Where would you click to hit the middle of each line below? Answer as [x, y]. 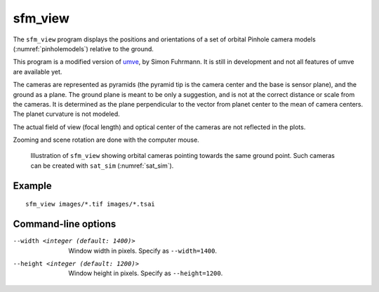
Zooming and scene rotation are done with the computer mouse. [106, 140]
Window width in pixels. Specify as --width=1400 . [143, 251]
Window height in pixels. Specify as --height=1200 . [146, 273]
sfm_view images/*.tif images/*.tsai [91, 204]
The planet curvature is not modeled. [67, 114]
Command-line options [65, 224]
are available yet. [38, 72]
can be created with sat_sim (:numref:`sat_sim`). [102, 166]
